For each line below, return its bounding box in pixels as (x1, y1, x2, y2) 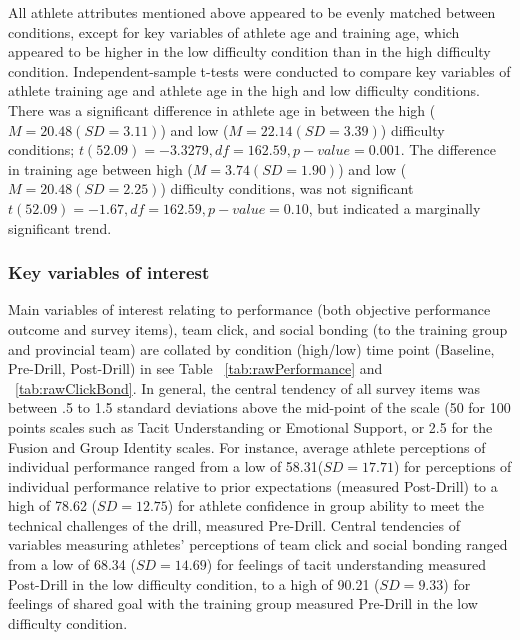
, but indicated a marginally (308, 197, 481, 218)
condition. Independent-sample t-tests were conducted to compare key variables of (8, 60, 511, 81)
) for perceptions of (393, 456, 512, 477)
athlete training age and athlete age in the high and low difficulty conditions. (8, 80, 480, 101)
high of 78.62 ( (8, 495, 98, 516)
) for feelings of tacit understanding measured (206, 554, 486, 575)
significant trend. (8, 217, 112, 238)
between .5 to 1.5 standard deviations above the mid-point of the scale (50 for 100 (8, 397, 511, 418)
